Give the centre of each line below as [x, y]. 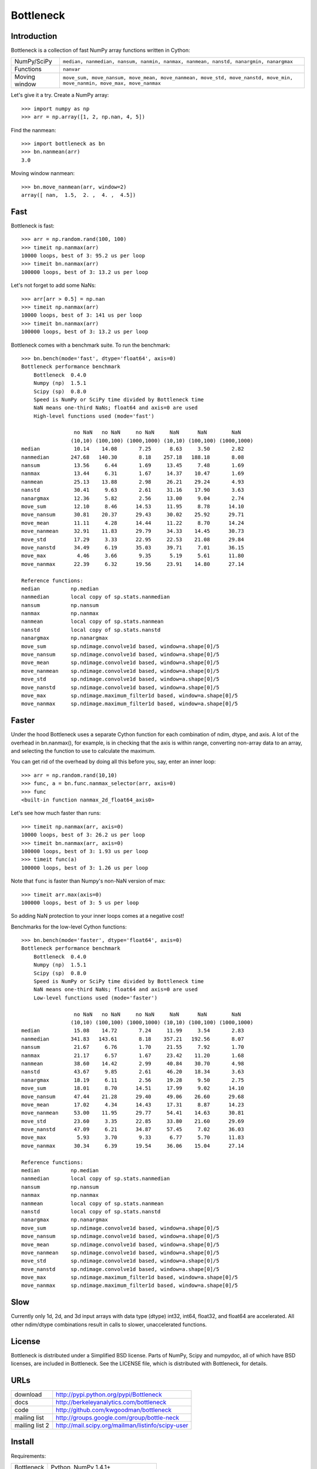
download [28, 1394]
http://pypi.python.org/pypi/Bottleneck [109, 1394]
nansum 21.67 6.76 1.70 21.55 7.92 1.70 [133, 1047]
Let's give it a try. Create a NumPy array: [60, 95]
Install [23, 1442]
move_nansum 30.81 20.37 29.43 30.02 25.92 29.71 [133, 515]
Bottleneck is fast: [33, 226]
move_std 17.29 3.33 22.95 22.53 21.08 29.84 [133, 539]
